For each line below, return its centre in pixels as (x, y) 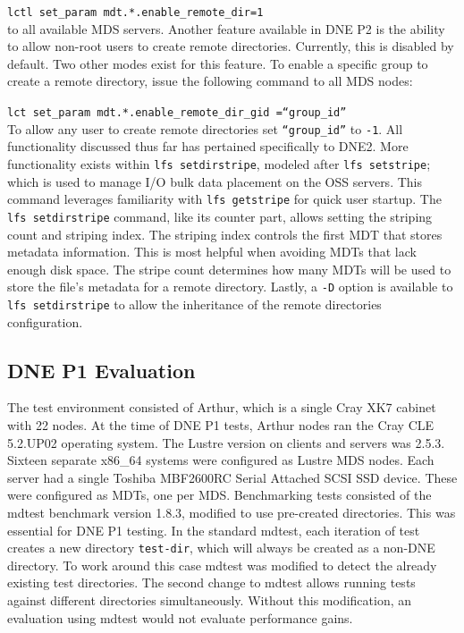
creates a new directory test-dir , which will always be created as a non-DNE (221, 548)
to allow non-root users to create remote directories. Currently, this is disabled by (231, 46)
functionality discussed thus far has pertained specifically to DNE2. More (208, 146)
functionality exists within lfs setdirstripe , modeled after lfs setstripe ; (219, 163)
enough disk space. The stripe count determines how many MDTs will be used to (229, 269)
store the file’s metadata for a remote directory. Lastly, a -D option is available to (230, 287)
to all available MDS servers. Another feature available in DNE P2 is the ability (226, 28)
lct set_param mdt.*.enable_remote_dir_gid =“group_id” (177, 113)
